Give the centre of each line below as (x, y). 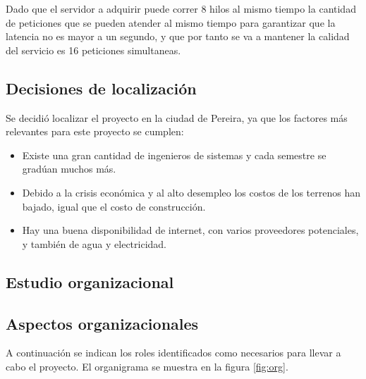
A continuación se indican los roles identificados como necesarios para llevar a (173, 353)
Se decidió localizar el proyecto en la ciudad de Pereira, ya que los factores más (177, 117)
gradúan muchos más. (69, 169)
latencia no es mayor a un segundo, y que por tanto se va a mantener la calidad (178, 36)
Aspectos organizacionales (102, 323)
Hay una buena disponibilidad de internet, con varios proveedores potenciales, (190, 230)
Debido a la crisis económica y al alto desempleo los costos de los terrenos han (191, 192)
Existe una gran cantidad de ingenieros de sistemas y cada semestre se (174, 155)
